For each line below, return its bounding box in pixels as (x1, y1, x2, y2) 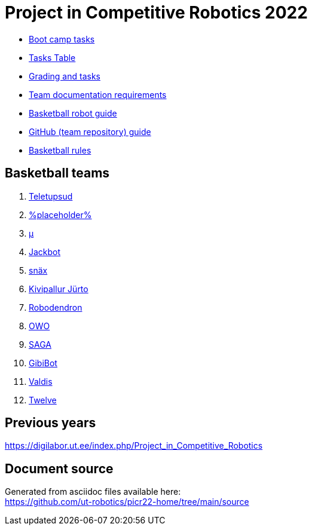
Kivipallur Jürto (29, 283, 88, 294)
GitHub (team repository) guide (29, 126, 151, 137)
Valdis (29, 376, 53, 387)
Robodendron (29, 302, 82, 313)
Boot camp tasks (29, 33, 95, 44)
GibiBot (29, 357, 57, 368)
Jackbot (29, 246, 61, 257)
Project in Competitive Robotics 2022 (5, 2, 308, 23)
